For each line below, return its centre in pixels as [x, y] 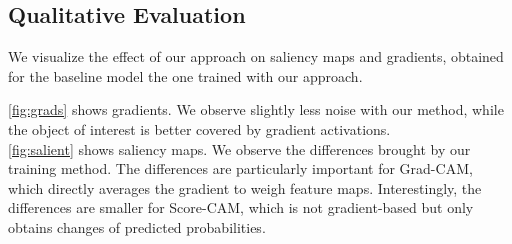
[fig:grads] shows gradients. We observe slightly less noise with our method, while [256, 109]
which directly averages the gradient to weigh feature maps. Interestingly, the [245, 187]
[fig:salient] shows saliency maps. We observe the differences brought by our [239, 148]
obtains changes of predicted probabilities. [137, 226]
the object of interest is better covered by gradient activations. [199, 128]
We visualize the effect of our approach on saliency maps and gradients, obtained [256, 56]
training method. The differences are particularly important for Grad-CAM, [240, 168]
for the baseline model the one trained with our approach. [185, 75]
